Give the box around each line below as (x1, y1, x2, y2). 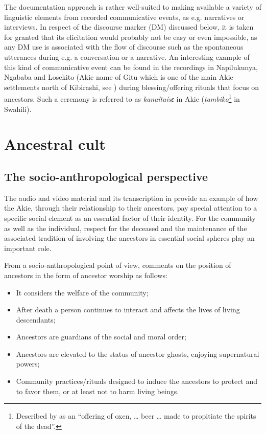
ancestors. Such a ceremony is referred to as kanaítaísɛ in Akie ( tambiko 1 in (4, 92, 240, 104)
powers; (16, 358, 40, 369)
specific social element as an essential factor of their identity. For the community (4, 212, 256, 223)
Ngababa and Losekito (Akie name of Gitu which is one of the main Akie (4, 72, 233, 82)
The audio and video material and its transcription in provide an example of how (4, 192, 258, 203)
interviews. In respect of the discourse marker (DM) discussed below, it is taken (4, 21, 254, 32)
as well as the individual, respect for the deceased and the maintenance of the (4, 222, 247, 233)
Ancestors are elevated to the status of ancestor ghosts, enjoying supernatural (16, 348, 259, 359)
